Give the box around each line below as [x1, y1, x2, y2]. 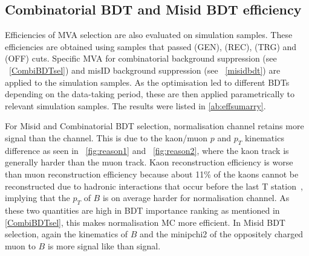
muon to [5, 239, 36, 252]
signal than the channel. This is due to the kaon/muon [5, 131, 208, 144]
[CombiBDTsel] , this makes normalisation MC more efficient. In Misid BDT [5, 216, 285, 228]
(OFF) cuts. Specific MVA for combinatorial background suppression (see [5, 52, 277, 65]
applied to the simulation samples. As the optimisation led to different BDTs [5, 75, 290, 88]
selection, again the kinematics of [5, 228, 128, 240]
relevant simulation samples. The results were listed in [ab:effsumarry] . [5, 99, 266, 112]
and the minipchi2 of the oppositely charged [140, 228, 304, 240]
